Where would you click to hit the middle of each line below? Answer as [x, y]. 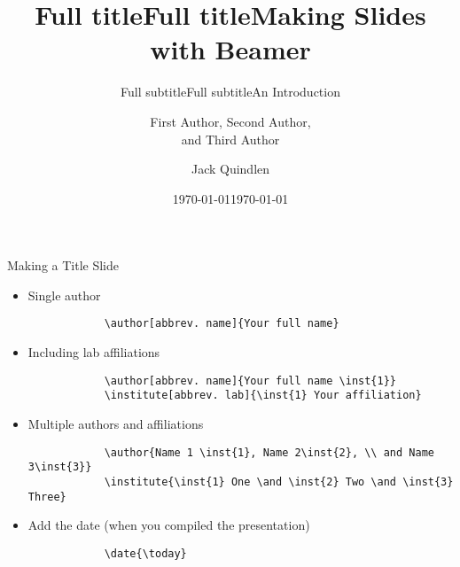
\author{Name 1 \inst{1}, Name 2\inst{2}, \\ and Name [269, 452]
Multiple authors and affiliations [116, 424]
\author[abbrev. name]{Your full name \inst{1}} [250, 381]
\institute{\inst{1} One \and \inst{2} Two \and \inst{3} [279, 482]
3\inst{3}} [60, 467]
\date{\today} [145, 553]
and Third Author [230, 139]
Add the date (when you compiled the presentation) [169, 525]
